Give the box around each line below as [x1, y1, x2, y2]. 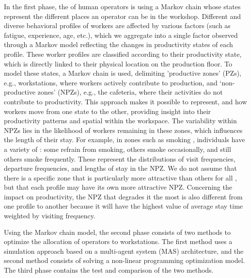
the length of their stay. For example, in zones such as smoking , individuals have [4, 134, 245, 145]
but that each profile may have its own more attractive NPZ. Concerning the [4, 182, 232, 192]
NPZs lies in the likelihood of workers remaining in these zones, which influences [4, 125, 243, 135]
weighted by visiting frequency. [4, 211, 95, 221]
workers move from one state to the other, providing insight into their [4, 106, 211, 116]
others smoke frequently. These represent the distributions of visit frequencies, [4, 153, 235, 164]
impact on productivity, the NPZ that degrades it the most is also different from [4, 191, 243, 201]
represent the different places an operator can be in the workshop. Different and [4, 11, 241, 21]
